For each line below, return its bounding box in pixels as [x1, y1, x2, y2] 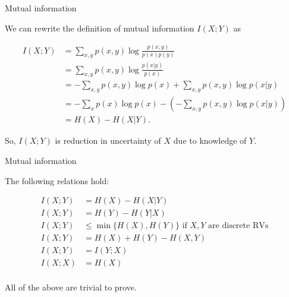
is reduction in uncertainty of [55, 134, 161, 147]
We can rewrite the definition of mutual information [5, 21, 194, 34]
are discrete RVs [208, 222, 269, 230]
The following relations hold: [5, 174, 109, 187]
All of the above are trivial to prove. [5, 281, 137, 293]
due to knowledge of [173, 134, 247, 147]
